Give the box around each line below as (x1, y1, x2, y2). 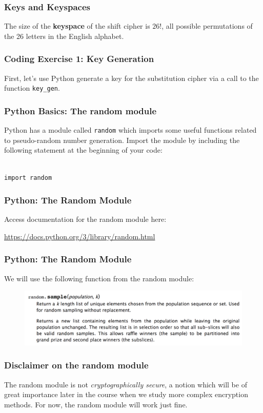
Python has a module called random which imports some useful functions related (4, 125, 257, 135)
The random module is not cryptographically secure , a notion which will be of (4, 379, 247, 389)
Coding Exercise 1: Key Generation (4, 52, 154, 65)
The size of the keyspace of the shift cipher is (4, 20, 150, 31)
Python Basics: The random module (4, 104, 157, 117)
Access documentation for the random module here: (4, 214, 167, 224)
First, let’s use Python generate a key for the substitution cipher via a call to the (4, 72, 259, 83)
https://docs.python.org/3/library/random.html (4, 231, 155, 241)
